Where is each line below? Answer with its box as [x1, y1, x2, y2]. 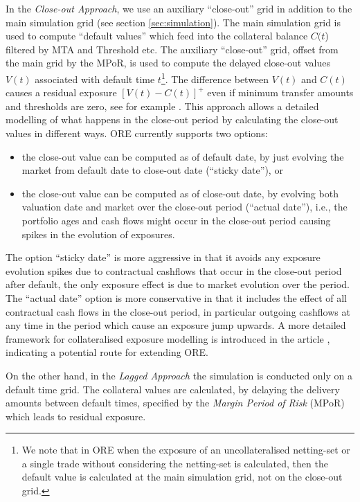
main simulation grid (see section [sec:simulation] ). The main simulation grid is [6, 15, 341, 29]
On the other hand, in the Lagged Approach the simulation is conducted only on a [6, 368, 353, 382]
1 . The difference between [161, 69, 269, 86]
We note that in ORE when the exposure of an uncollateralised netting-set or [21, 442, 350, 457]
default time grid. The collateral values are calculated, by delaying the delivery [6, 382, 340, 396]
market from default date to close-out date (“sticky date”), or [21, 163, 283, 177]
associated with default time [35, 71, 155, 86]
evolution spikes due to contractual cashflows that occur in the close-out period [6, 263, 342, 278]
